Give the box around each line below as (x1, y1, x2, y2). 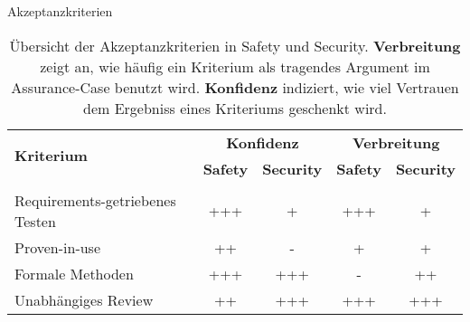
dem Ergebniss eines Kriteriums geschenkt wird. (83, 97, 387, 118)
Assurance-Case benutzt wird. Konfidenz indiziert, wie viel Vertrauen (11, 76, 459, 98)
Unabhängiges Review (14, 289, 154, 310)
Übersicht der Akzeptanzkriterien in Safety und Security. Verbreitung (9, 34, 461, 56)
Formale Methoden (14, 262, 134, 284)
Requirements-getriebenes (14, 189, 176, 211)
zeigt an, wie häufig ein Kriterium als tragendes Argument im (40, 55, 430, 77)
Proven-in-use (14, 236, 101, 258)
